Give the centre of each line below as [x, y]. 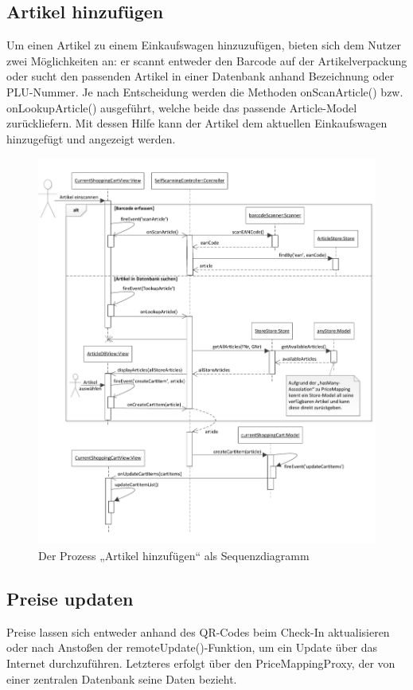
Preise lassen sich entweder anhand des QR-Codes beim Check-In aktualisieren [198, 631]
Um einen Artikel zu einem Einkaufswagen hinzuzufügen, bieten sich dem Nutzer [204, 45]
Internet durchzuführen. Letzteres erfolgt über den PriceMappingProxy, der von [201, 663]
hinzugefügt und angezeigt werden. [91, 138]
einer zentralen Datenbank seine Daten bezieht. [122, 678]
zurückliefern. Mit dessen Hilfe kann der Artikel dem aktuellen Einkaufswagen [197, 123]
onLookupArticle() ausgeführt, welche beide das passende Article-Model [182, 107]
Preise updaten [70, 599]
